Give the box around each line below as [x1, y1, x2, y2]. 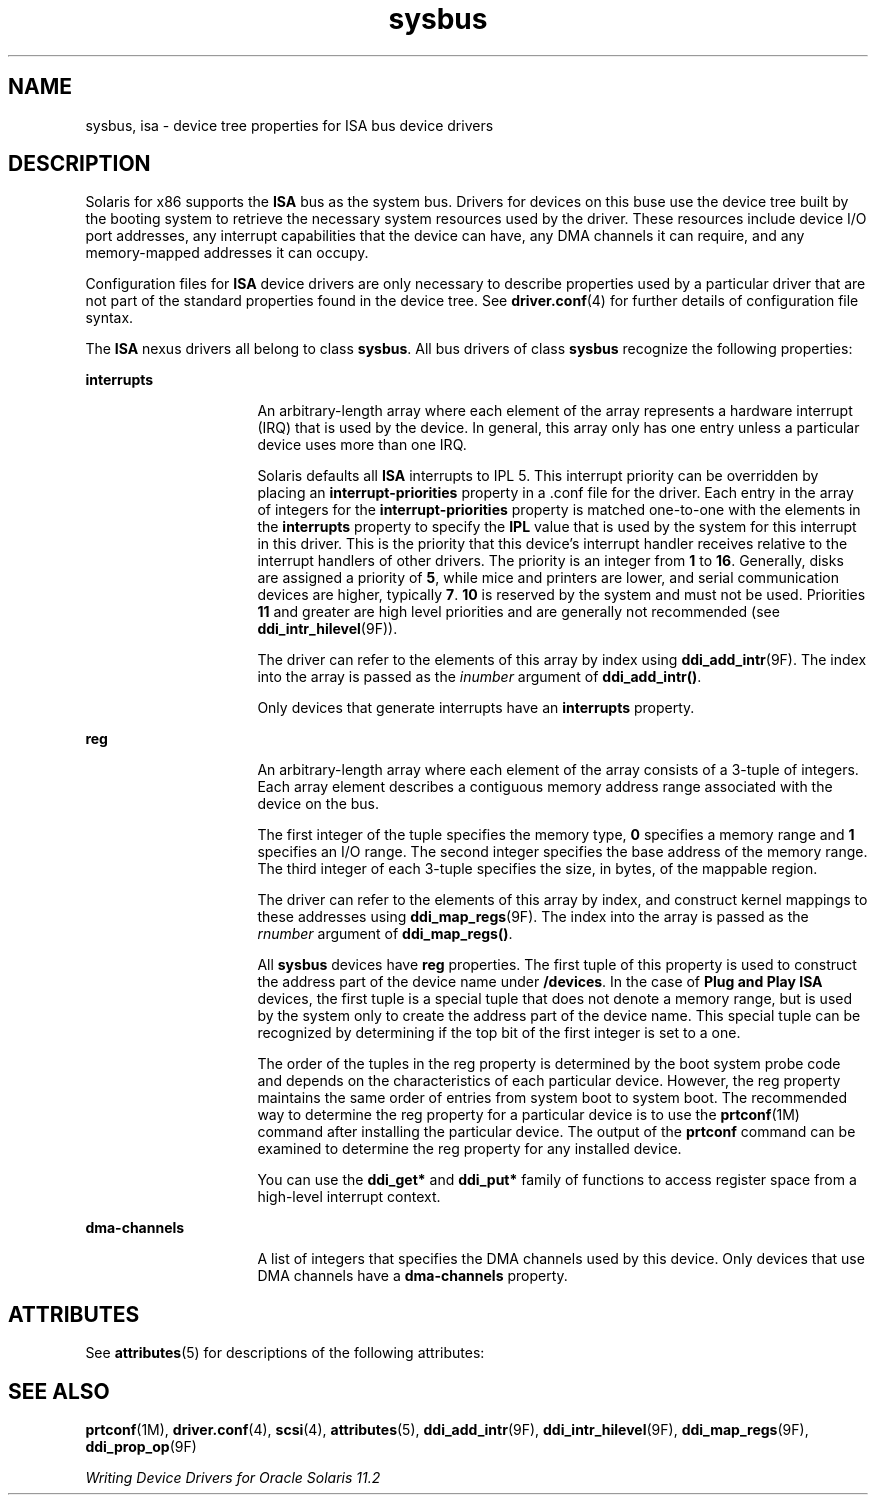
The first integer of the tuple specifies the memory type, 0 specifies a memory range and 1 [257, 826, 855, 844]
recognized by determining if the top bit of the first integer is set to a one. [257, 1024, 741, 1042]
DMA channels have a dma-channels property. [257, 1267, 568, 1285]
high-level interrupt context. [257, 1188, 441, 1206]
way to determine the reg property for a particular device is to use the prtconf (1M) [257, 1106, 800, 1124]
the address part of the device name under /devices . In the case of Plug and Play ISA [257, 973, 823, 991]
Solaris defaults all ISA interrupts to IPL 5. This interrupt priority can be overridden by [257, 467, 819, 485]
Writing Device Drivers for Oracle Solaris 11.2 [85, 1469, 381, 1487]
